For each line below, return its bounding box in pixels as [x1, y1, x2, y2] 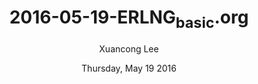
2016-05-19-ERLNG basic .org [9, 6, 249, 32]
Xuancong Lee [99, 42, 159, 55]
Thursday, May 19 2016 [81, 62, 177, 74]
